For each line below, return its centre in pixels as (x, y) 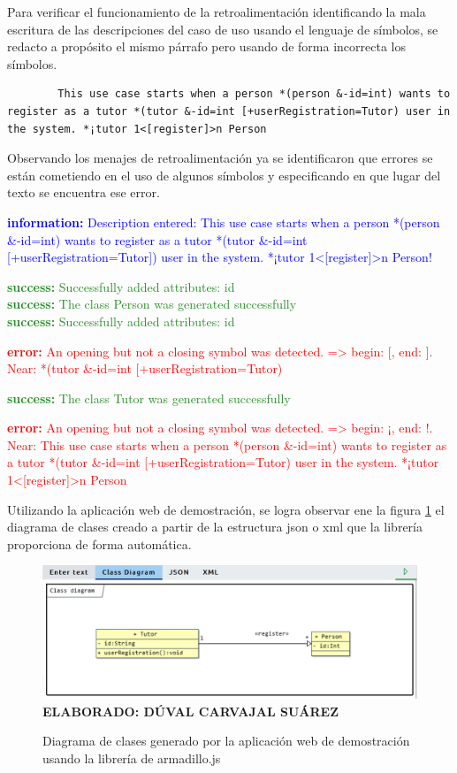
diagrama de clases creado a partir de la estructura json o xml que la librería (215, 527)
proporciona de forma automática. (99, 543)
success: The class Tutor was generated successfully (149, 398)
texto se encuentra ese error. (84, 192)
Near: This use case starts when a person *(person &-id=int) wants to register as (227, 444)
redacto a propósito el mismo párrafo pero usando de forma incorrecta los (206, 46)
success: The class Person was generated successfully (152, 304)
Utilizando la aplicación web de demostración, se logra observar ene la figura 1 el (226, 509)
